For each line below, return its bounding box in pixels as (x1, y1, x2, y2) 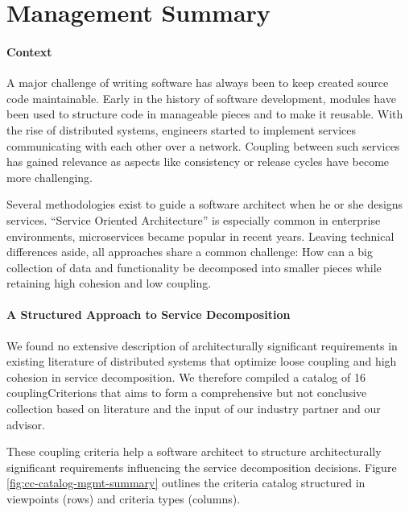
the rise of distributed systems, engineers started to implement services (6, 121, 357, 138)
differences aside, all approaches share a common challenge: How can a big (6, 243, 373, 260)
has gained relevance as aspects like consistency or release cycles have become (6, 153, 390, 170)
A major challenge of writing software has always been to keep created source (6, 74, 389, 91)
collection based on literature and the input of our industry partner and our (6, 400, 381, 417)
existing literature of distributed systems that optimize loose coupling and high (6, 353, 397, 370)
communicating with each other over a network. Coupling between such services (6, 137, 400, 154)
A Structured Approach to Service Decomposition (6, 306, 291, 323)
